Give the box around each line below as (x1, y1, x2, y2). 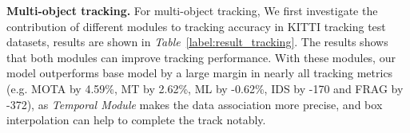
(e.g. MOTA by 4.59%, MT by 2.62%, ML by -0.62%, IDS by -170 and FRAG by (6, 80, 404, 96)
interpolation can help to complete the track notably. (6, 111, 266, 128)
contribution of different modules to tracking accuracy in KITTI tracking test (6, 18, 386, 34)
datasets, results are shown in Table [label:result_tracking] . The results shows (6, 33, 388, 50)
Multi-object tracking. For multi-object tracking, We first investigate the (6, 2, 378, 18)
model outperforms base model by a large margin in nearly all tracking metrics (6, 65, 393, 81)
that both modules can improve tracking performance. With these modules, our (6, 49, 396, 65)
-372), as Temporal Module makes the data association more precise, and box (6, 96, 383, 112)
